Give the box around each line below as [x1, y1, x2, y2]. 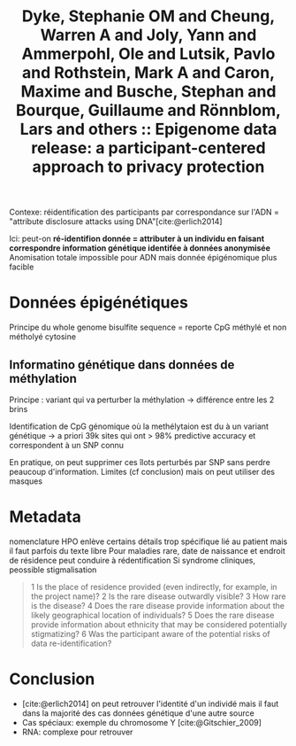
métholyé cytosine [9, 331, 77, 342]
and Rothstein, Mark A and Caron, [21, 63, 276, 83]
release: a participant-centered [30, 138, 267, 159]
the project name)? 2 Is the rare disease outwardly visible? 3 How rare [30, 591, 286, 602]
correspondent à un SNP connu [9, 439, 125, 450]
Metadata [9, 507, 81, 527]
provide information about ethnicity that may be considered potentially [30, 618, 287, 630]
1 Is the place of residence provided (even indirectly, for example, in [30, 581, 277, 592]
